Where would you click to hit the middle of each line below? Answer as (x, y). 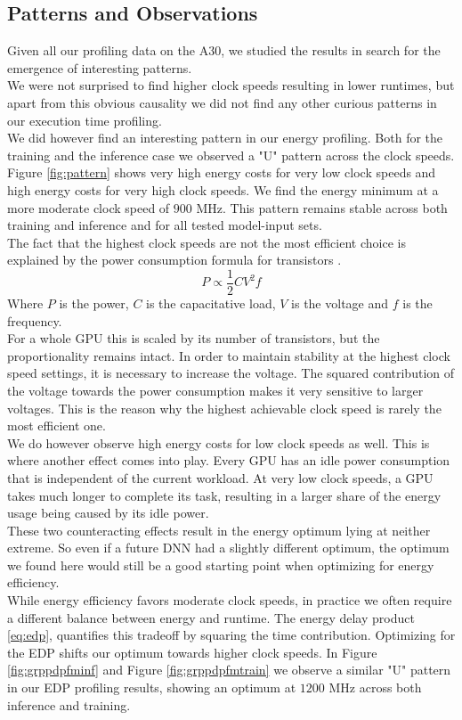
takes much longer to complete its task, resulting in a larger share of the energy (224, 495)
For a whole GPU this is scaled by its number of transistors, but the (194, 338)
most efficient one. (57, 425)
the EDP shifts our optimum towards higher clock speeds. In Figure (192, 652)
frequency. (35, 320)
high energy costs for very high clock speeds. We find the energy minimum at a (223, 189)
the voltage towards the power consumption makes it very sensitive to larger (215, 390)
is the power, (94, 303)
